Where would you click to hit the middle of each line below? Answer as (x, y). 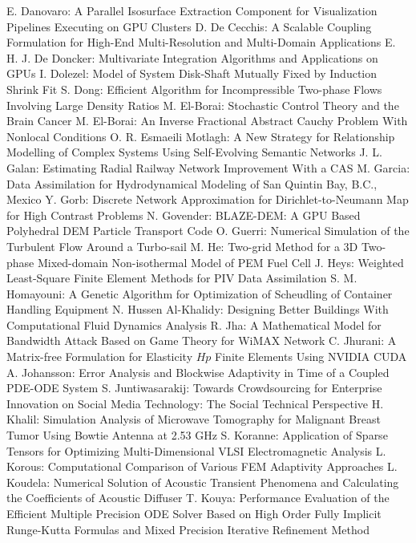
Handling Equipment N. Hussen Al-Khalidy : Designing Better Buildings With (198, 309)
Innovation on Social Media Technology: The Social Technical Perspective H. (195, 403)
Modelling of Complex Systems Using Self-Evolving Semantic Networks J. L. (194, 152)
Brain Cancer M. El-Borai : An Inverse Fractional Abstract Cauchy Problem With (207, 121)
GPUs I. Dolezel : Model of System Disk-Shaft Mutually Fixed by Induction (192, 73)
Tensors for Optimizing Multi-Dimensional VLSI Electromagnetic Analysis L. (196, 450)
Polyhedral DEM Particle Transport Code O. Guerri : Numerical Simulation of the (208, 231)
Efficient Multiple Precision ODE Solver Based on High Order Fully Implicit (194, 513)
